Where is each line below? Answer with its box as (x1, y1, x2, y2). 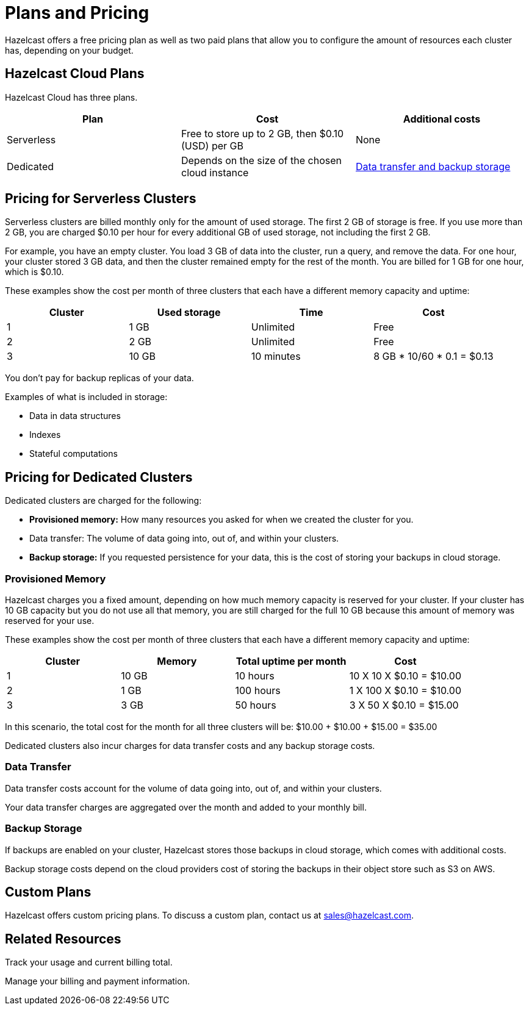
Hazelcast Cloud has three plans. (5, 91, 138, 102)
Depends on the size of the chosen (181, 154, 342, 167)
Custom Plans (5, 884, 92, 900)
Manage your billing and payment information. (5, 976, 190, 987)
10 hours (235, 670, 275, 682)
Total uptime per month (236, 655, 347, 668)
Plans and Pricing (5, 2, 149, 23)
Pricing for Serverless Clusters (5, 191, 196, 207)
